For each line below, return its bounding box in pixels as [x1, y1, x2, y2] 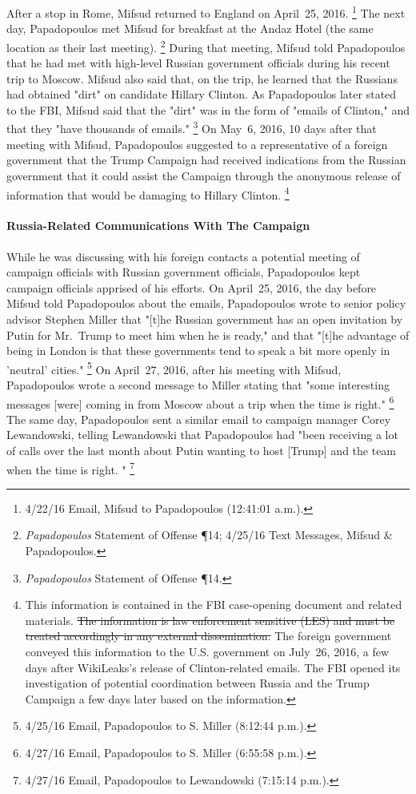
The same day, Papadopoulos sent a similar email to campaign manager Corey [6, 410, 391, 427]
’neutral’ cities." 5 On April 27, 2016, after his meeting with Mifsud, [6, 358, 342, 377]
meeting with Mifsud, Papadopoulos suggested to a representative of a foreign [6, 135, 388, 152]
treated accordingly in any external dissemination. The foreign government [25, 627, 392, 644]
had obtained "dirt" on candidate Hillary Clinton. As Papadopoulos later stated [6, 86, 397, 103]
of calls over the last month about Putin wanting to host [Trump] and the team [6, 441, 397, 458]
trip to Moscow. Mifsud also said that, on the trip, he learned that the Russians [6, 70, 398, 87]
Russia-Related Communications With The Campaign [6, 217, 310, 234]
